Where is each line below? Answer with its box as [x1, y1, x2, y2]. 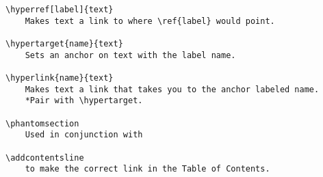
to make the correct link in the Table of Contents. [25, 164, 270, 174]
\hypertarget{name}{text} [5, 38, 123, 49]
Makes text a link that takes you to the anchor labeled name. [25, 84, 320, 94]
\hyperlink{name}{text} [5, 72, 114, 83]
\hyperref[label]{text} [5, 5, 114, 14]
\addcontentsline [5, 152, 84, 163]
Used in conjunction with [25, 130, 143, 140]
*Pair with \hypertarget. [25, 96, 143, 106]
